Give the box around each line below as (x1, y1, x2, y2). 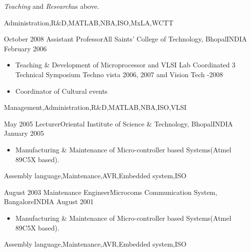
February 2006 (4, 43, 47, 53)
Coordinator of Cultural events (15, 85, 108, 96)
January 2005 (4, 128, 44, 138)
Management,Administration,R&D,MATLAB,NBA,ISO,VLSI (4, 102, 187, 112)
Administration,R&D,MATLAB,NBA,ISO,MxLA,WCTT (4, 17, 174, 27)
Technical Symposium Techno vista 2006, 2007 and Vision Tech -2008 (15, 69, 223, 79)
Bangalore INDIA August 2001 (4, 196, 94, 207)
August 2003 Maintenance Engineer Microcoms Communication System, (4, 187, 217, 197)
